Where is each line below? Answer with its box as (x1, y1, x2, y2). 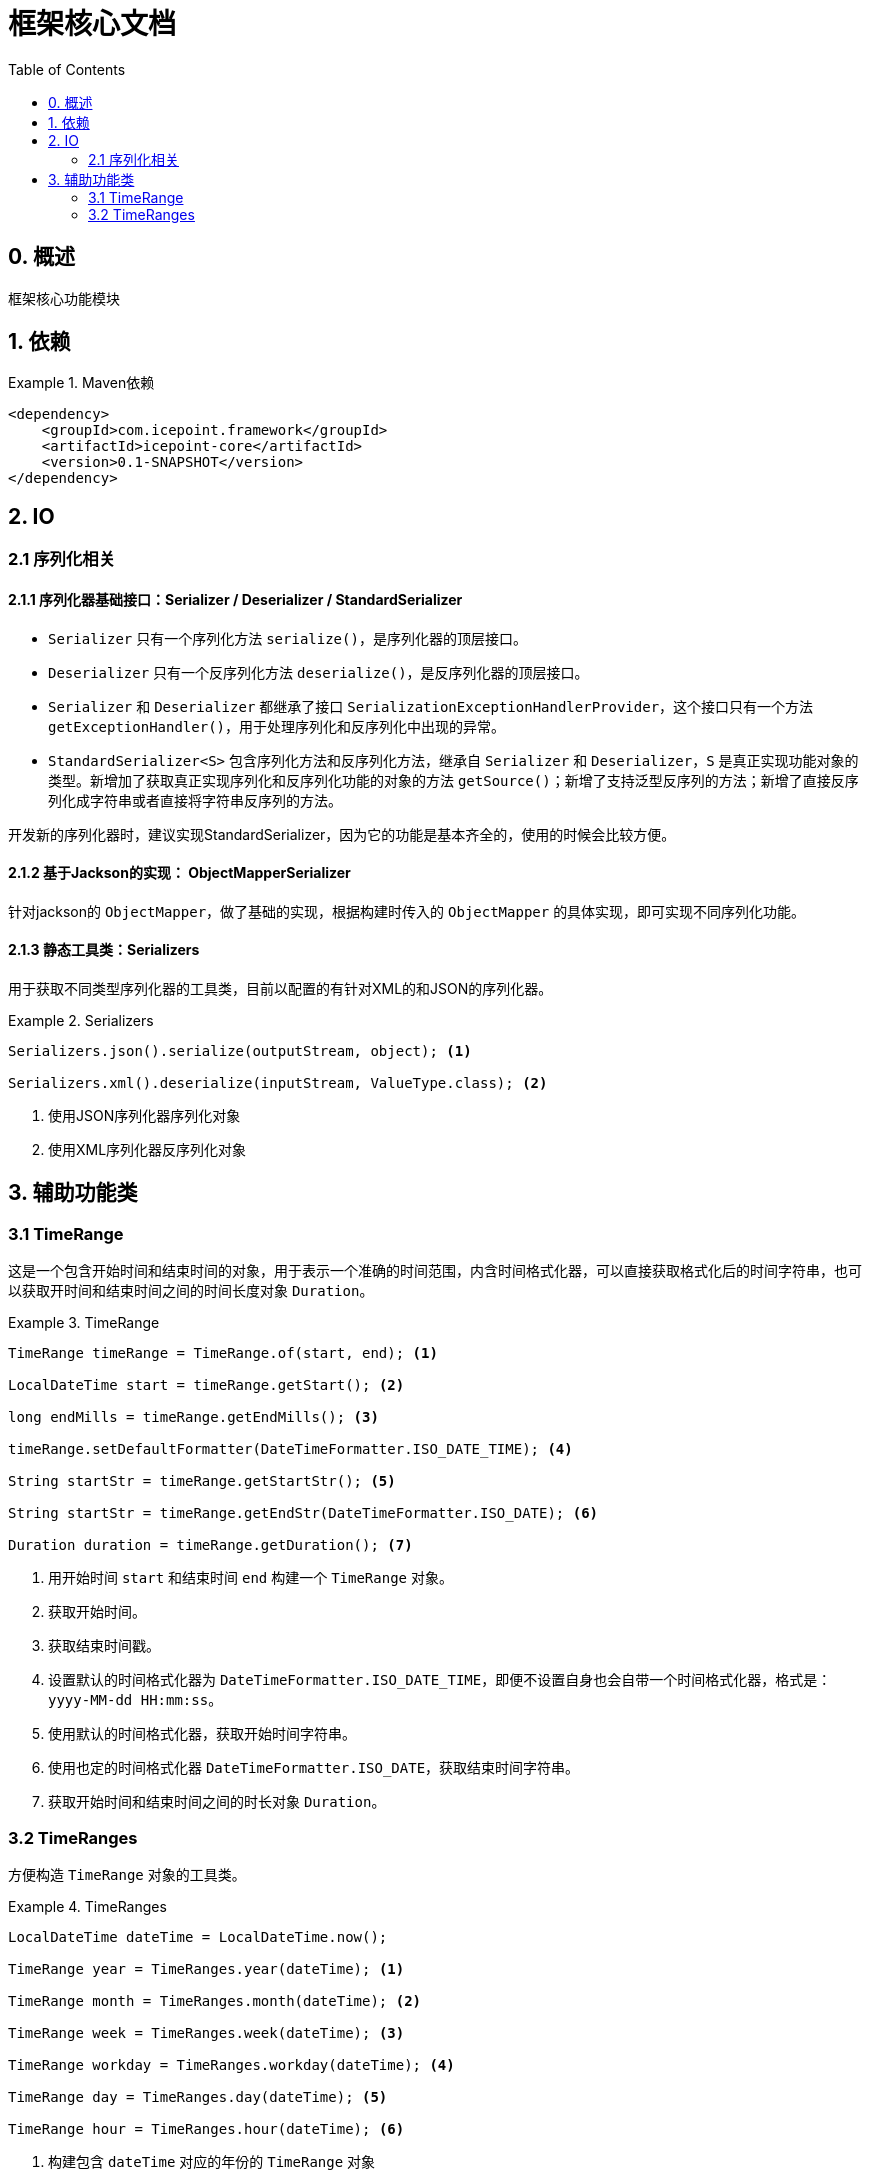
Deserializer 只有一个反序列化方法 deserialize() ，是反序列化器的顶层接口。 (48, 663, 589, 681)
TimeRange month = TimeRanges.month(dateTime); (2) (8, 1992, 422, 2009)
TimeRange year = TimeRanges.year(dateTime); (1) (8, 1960, 405, 1977)
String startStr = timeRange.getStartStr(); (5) (8, 1473, 396, 1490)
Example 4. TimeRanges (8, 1897, 167, 1915)
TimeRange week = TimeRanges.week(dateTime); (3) (8, 2024, 405, 2041)
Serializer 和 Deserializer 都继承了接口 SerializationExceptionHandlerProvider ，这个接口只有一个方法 (48, 697, 814, 715)
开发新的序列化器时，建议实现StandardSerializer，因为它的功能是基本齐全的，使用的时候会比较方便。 (8, 825, 676, 843)
